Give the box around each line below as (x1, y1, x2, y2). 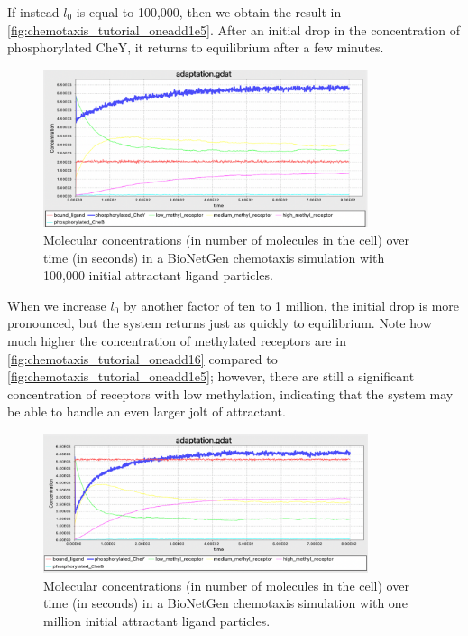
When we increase (7, 295, 106, 314)
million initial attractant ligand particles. (43, 611, 271, 630)
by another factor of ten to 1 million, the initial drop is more (123, 295, 459, 314)
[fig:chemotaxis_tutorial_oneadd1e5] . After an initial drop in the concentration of (7, 20, 460, 39)
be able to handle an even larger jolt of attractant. (7, 402, 286, 421)
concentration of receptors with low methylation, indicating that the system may (7, 384, 454, 403)
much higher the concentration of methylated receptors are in (7, 331, 346, 350)
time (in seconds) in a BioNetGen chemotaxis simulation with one (43, 594, 408, 613)
